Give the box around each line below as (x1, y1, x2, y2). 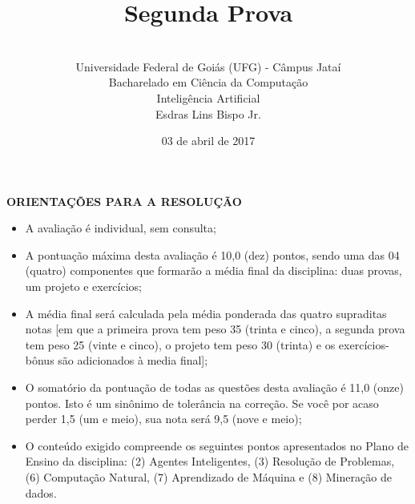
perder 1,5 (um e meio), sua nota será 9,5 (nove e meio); (25, 410, 302, 427)
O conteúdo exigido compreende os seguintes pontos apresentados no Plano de (25, 437, 409, 454)
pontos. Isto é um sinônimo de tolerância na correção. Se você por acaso (25, 394, 379, 411)
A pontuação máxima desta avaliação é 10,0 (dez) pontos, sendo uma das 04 (25, 246, 400, 263)
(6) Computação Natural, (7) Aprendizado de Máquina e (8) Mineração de (25, 469, 392, 485)
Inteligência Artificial (156, 89, 260, 106)
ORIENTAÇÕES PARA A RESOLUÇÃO (6, 192, 242, 209)
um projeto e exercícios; (25, 278, 142, 295)
